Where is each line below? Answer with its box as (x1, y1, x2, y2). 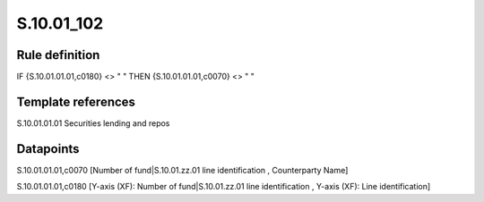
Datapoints (16, 141, 80, 156)
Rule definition (16, 47, 100, 63)
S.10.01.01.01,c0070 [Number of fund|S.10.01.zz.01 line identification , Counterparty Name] (16, 164, 349, 175)
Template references (16, 94, 136, 109)
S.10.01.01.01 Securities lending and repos (16, 117, 170, 129)
